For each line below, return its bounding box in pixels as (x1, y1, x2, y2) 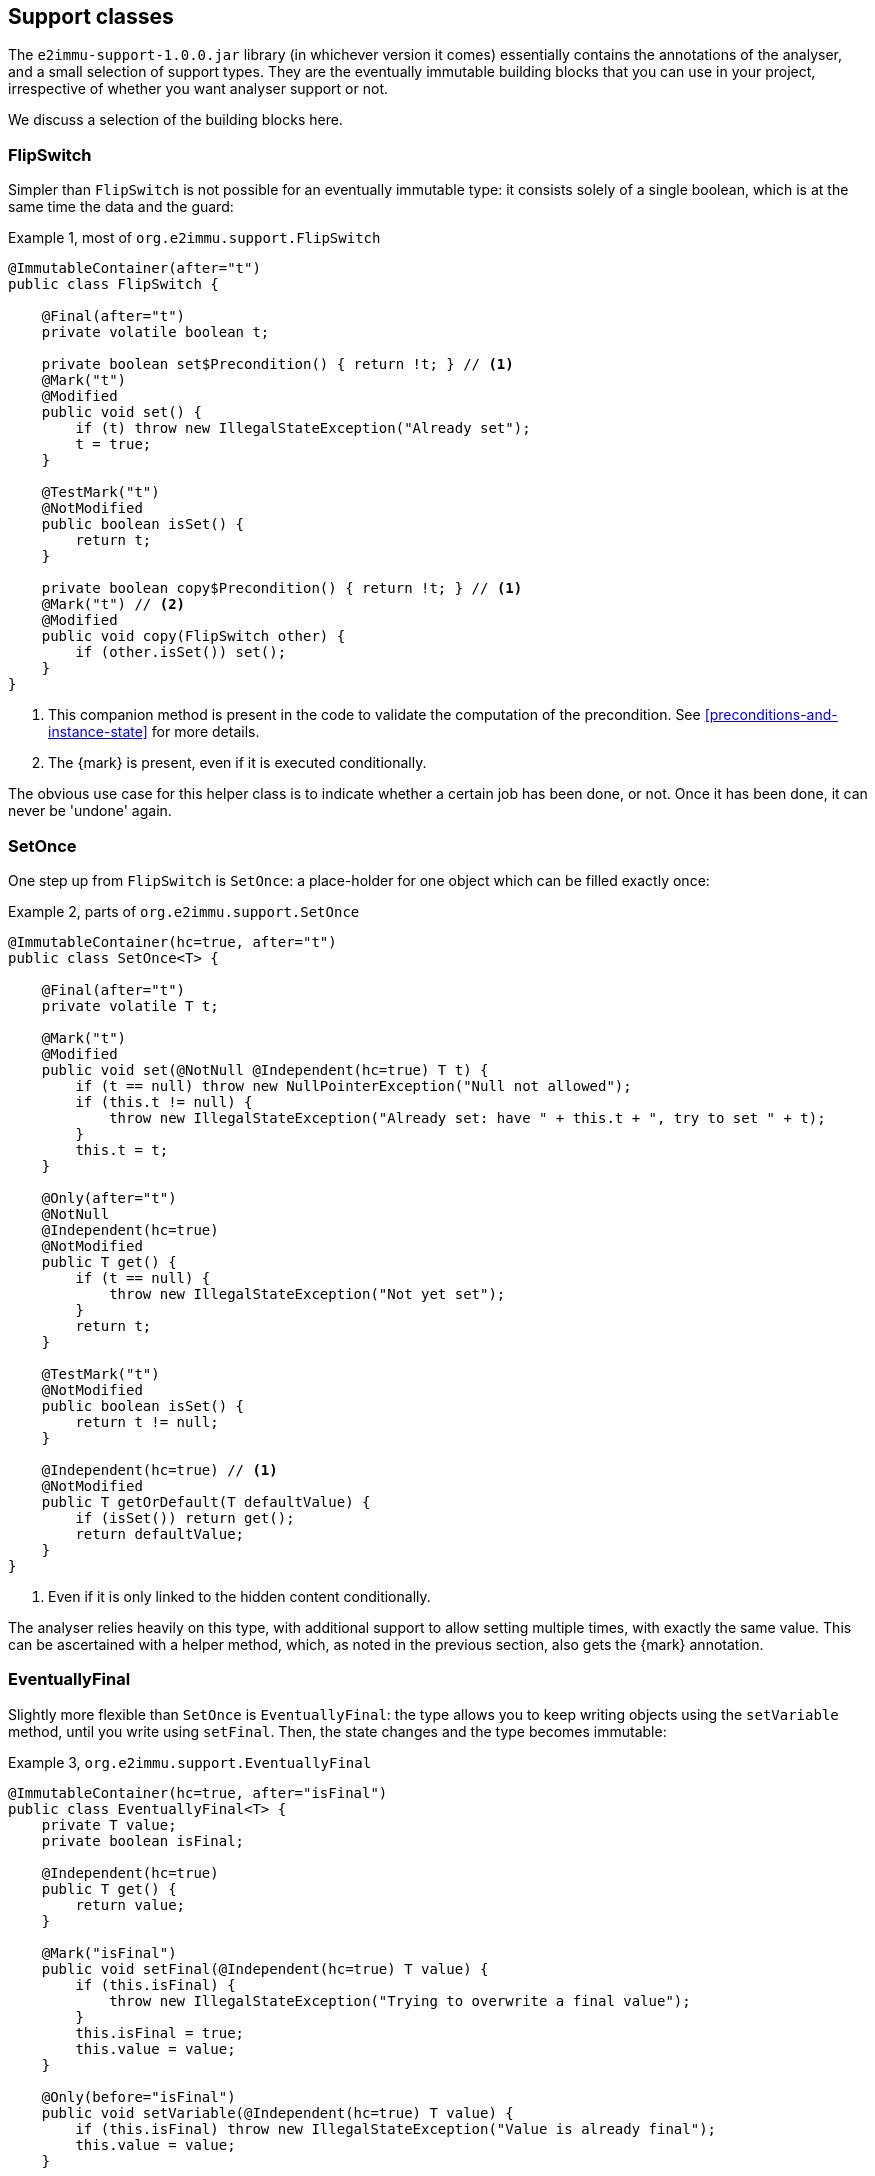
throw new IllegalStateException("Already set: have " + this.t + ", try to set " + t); (109, 1109, 826, 1126)
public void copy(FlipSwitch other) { (41, 628, 346, 645)
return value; (75, 1896, 186, 1913)
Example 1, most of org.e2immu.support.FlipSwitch (8, 229, 381, 247)
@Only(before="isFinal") (41, 2088, 236, 2105)
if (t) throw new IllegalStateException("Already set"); (75, 420, 531, 437)
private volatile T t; (41, 997, 219, 1014)
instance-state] (48, 723, 148, 741)
